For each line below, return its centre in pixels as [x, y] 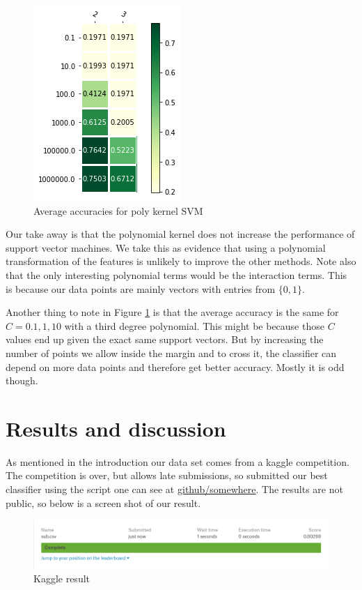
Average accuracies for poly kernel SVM [118, 210]
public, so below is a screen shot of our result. [103, 502]
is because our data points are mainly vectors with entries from [141, 288]
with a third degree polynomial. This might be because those [194, 325]
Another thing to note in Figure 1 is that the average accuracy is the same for [172, 312]
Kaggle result [62, 578]
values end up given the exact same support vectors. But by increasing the [165, 339]
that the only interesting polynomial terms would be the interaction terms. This [176, 274]
